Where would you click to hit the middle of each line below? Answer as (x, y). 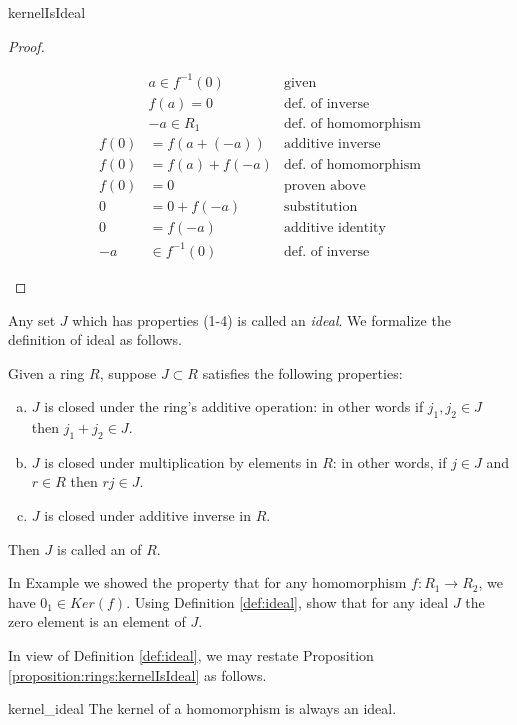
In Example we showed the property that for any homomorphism (207, 582)
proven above (324, 186)
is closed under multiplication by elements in (181, 461)
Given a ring (46, 372)
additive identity (334, 228)
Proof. (26, 45)
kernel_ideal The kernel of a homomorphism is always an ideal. (202, 708)
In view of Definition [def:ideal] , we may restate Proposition (191, 655)
